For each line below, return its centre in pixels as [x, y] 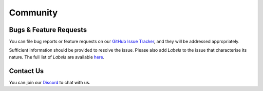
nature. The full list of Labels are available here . [57, 57]
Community [33, 13]
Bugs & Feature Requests [48, 30]
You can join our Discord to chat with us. [50, 82]
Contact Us [26, 71]
